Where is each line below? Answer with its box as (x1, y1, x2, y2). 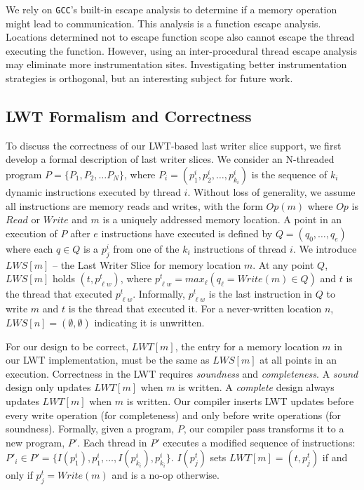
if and (322, 450, 348, 465)
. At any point (252, 257, 314, 272)
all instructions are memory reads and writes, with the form (6, 198, 263, 213)
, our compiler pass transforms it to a (183, 421, 344, 436)
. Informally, (133, 286, 185, 301)
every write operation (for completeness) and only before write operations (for (6, 407, 342, 422)
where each (6, 241, 53, 256)
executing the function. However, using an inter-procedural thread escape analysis (6, 43, 358, 58)
